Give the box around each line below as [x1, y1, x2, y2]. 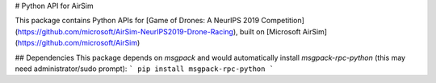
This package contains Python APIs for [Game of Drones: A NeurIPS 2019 [15, 16, 260, 26]
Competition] [261, 16, 304, 26]
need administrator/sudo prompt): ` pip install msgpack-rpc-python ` [15, 64, 275, 73]
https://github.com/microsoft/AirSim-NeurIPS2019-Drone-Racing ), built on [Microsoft [17, 26, 301, 36]
